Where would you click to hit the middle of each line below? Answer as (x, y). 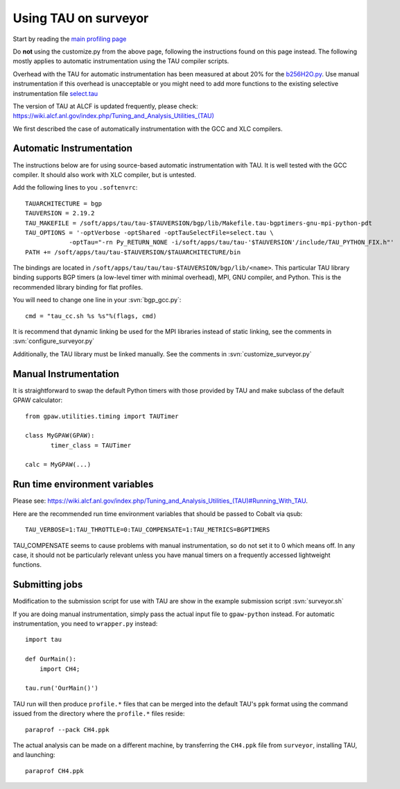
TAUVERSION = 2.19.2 (60, 213)
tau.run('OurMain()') (62, 688)
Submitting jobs (48, 584)
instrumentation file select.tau (55, 93)
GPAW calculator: (38, 400)
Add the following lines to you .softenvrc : (75, 188)
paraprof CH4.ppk (54, 771)
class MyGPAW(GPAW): (60, 435)
